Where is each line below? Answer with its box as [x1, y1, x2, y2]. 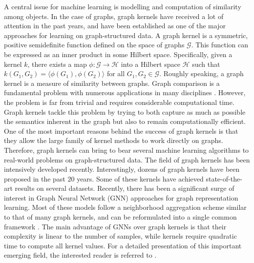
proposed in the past [4, 173, 65, 183]
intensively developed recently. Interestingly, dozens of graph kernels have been [4, 164, 240, 174]
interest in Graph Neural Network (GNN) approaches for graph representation [4, 192, 238, 202]
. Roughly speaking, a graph [159, 68, 244, 79]
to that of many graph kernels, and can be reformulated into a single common [4, 212, 237, 222]
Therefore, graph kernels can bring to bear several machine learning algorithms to [4, 144, 249, 155]
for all [106, 68, 125, 79]
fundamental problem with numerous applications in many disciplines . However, [4, 87, 246, 98]
